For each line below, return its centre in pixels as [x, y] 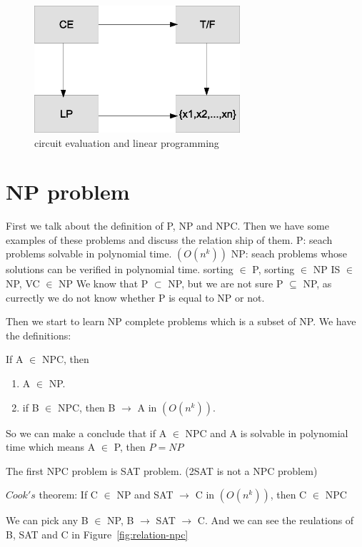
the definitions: [39, 335]
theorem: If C [68, 495]
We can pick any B [47, 520]
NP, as [317, 283]
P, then [130, 447]
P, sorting [273, 269]
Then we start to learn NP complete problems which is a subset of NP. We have [181, 321]
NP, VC [23, 283]
